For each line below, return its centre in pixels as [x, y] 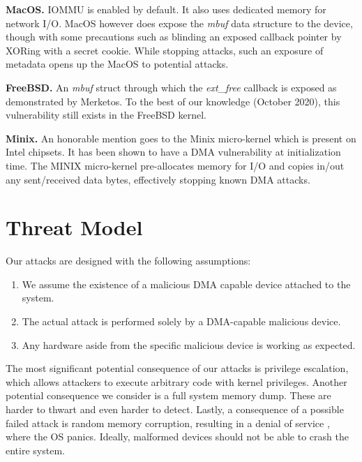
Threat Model [74, 227]
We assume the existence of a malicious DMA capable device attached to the [186, 284]
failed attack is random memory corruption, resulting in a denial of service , [168, 423]
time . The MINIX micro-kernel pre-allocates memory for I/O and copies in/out [175, 165]
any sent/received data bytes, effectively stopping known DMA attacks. [158, 179]
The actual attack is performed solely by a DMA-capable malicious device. [181, 321]
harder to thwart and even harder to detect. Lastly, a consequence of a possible [175, 409]
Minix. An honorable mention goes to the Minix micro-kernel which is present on [181, 138]
